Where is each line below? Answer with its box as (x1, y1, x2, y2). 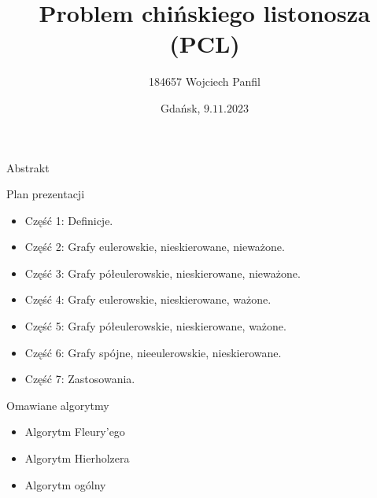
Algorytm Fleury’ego (24, 423, 125, 440)
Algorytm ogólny (24, 476, 106, 492)
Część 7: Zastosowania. (24, 371, 135, 387)
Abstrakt (6, 159, 50, 175)
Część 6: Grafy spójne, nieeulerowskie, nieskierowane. (24, 344, 282, 360)
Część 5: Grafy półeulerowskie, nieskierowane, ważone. (24, 318, 286, 334)
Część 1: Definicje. (24, 212, 113, 228)
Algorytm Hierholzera (24, 450, 130, 467)
